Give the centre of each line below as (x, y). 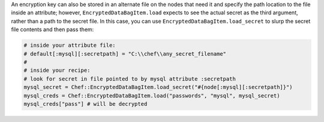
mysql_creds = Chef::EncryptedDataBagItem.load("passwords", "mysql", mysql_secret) (152, 95)
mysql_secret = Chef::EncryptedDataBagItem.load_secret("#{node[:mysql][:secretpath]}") (158, 87)
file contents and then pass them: (52, 29)
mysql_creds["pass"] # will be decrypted (85, 104)
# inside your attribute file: (70, 45)
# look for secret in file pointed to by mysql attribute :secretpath (130, 79)
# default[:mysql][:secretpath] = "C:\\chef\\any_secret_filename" (125, 54)
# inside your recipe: (57, 71)
